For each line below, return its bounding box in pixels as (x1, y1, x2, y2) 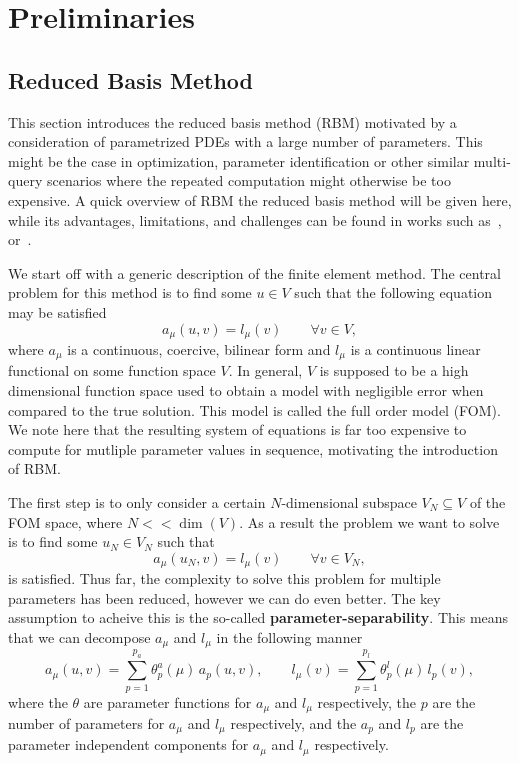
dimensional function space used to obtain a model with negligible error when (8, 380, 484, 401)
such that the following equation (294, 282, 493, 303)
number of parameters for (8, 712, 165, 733)
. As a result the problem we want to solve (239, 511, 500, 532)
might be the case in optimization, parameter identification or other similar (8, 150, 470, 171)
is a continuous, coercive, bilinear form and (67, 338, 331, 359)
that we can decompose (8, 627, 151, 647)
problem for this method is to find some (8, 282, 252, 303)
